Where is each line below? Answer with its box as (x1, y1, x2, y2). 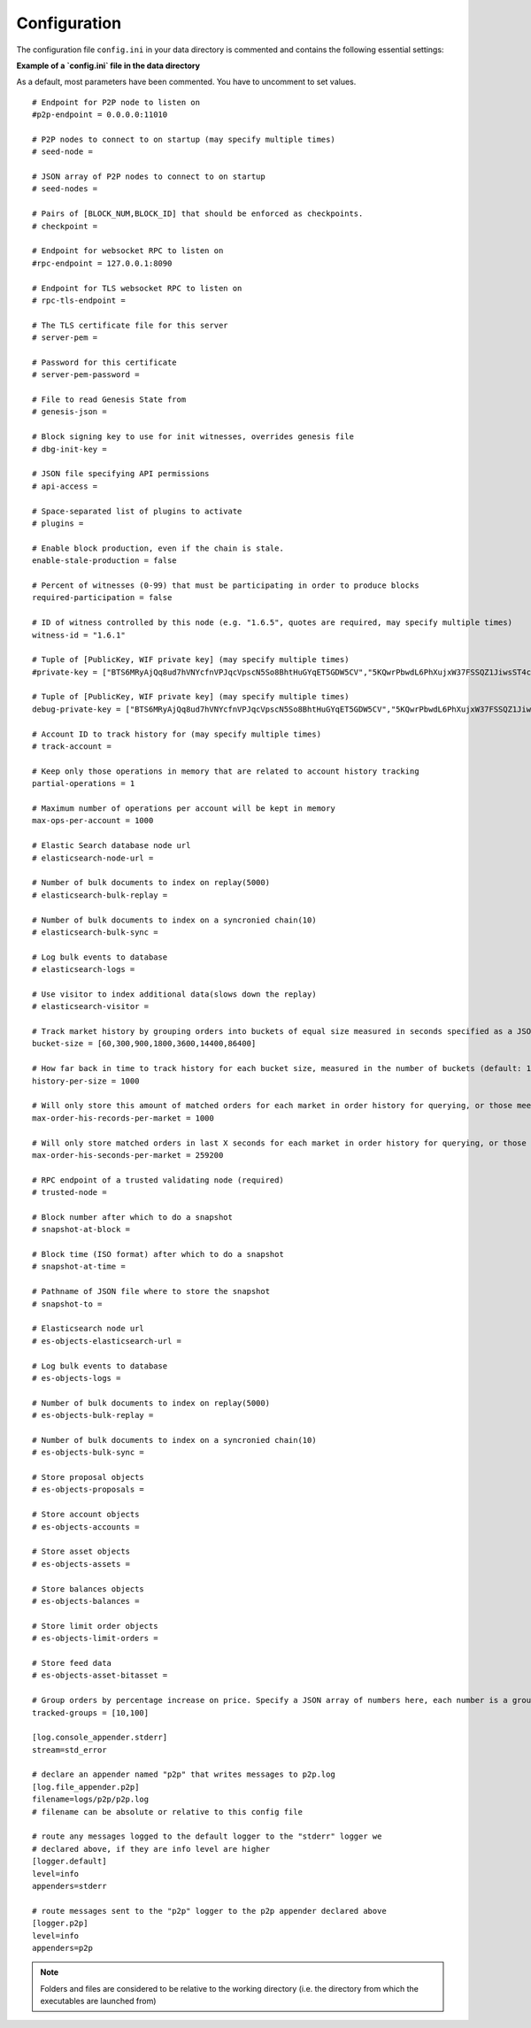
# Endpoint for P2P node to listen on (32, 97, 201, 107)
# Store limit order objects (32, 1621, 158, 1631)
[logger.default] (32, 1856, 107, 1867)
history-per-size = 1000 (32, 1076, 140, 1086)
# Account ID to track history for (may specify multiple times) (32, 729, 322, 739)
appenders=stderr (32, 1881, 107, 1891)
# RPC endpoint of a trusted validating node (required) (32, 1175, 285, 1185)
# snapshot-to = (32, 1299, 103, 1309)
